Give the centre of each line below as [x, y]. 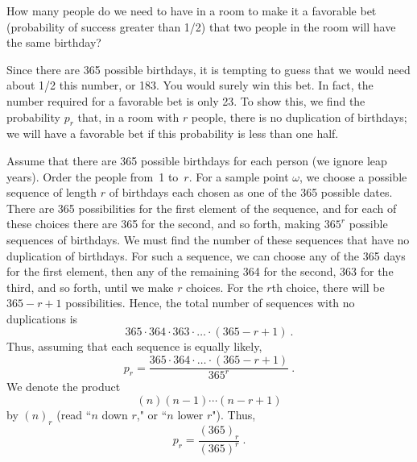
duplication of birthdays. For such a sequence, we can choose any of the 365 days [206, 255]
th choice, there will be [328, 287]
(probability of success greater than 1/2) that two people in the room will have [201, 26]
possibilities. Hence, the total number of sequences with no [210, 303]
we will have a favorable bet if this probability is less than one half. [173, 133]
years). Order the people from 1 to [93, 176]
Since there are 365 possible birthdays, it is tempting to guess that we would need [208, 69]
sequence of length [52, 192]
